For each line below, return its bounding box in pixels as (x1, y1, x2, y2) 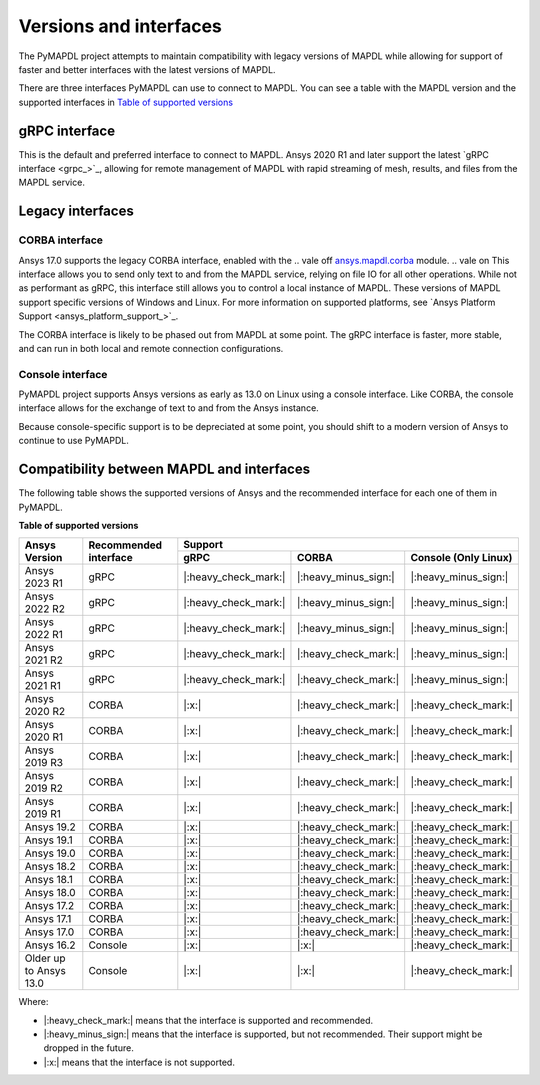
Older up (24, 951, 66, 965)
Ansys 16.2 (24, 938, 76, 952)
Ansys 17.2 (24, 899, 75, 913)
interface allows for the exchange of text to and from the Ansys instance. (18, 402, 319, 414)
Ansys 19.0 (24, 846, 76, 860)
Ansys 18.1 (24, 873, 74, 887)
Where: (18, 996, 49, 1008)
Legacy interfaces (18, 203, 134, 220)
